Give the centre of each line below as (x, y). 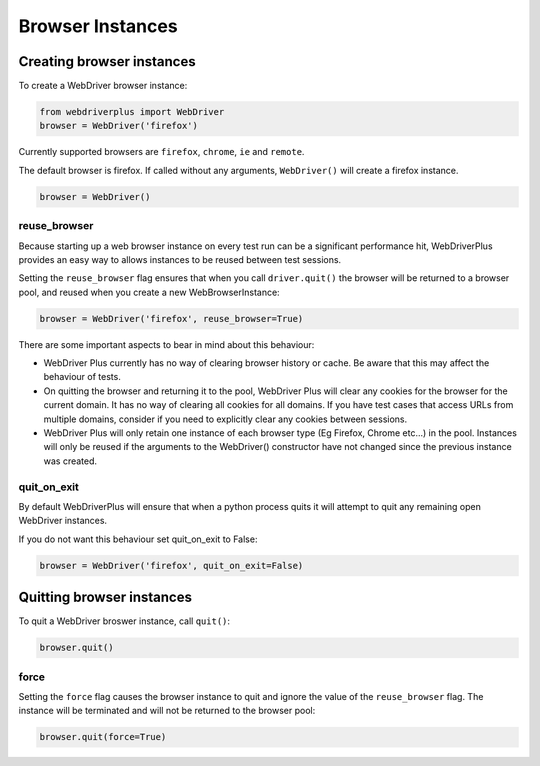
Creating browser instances (107, 61)
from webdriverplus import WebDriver (132, 112)
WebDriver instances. (63, 521)
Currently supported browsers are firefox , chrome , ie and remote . (161, 152)
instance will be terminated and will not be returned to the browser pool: (167, 711)
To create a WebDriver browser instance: (103, 86)
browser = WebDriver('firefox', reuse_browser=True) (171, 318)
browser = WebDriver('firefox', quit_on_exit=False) (171, 565)
